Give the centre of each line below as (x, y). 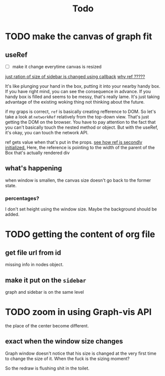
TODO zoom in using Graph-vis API (78, 312)
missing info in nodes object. (34, 265)
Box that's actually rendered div (38, 153)
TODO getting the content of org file (80, 235)
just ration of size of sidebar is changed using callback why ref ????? (75, 77)
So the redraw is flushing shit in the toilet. (47, 368)
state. (11, 185)
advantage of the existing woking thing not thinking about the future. (75, 102)
